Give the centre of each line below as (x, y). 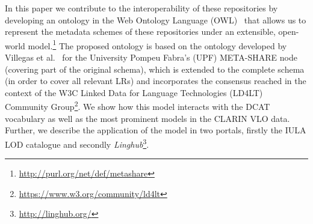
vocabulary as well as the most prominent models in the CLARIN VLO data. (147, 118)
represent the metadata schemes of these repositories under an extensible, (140, 32)
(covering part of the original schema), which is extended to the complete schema (155, 69)
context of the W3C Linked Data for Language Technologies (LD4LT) (134, 92)
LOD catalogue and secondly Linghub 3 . (77, 143)
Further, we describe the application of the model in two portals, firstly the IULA (156, 130)
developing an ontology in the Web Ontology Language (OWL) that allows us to (156, 20)
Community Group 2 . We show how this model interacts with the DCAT (138, 106)
